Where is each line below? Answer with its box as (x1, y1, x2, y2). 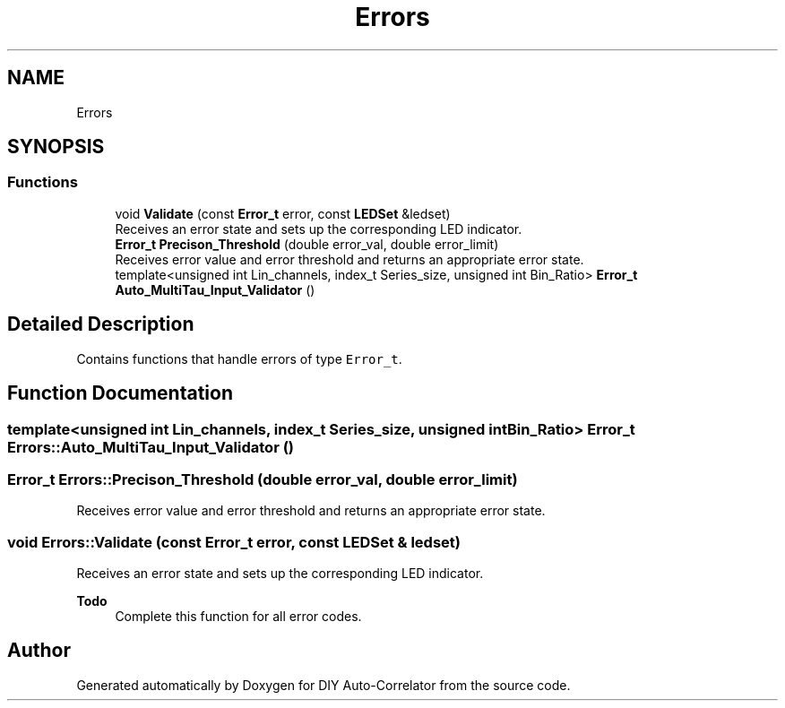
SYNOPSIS (7, 135, 105, 159)
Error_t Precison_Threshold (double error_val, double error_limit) (115, 236, 499, 252)
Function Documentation (7, 382, 233, 405)
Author (7, 639, 71, 662)
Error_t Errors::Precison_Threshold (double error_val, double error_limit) (7, 470, 518, 488)
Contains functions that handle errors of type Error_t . (76, 350, 402, 367)
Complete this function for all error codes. (115, 609, 362, 624)
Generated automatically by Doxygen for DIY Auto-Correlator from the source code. (76, 677, 571, 693)
